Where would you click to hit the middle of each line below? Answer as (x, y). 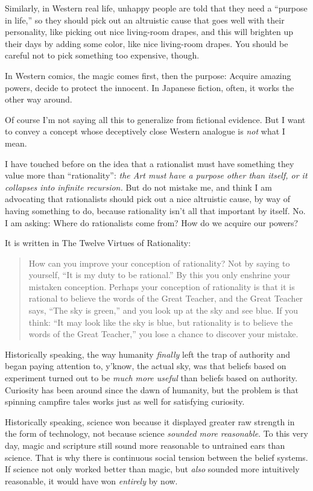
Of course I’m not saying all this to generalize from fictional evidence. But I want (155, 119)
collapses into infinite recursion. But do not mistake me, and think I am (138, 187)
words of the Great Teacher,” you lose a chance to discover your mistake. (163, 334)
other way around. (39, 99)
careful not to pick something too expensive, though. (102, 55)
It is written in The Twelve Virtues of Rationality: (98, 243)
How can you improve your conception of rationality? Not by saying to (159, 263)
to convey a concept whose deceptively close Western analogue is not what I (145, 131)
